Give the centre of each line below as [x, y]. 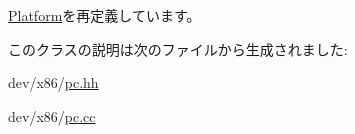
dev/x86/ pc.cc [52, 115]
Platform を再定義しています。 [104, 15]
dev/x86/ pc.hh [53, 82]
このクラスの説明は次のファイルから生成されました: [178, 48]
